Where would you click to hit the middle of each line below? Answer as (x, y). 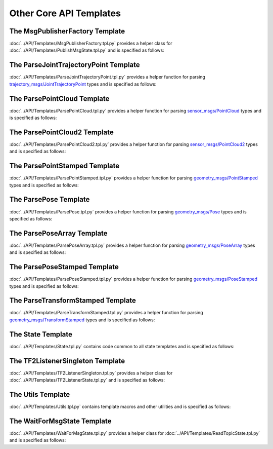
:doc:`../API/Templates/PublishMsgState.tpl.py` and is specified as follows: (87, 50)
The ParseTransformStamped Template (73, 301)
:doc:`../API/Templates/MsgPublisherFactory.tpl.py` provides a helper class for (91, 44)
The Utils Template (40, 395)
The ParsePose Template (50, 199)
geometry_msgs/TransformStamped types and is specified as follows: (82, 320)
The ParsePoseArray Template (59, 233)
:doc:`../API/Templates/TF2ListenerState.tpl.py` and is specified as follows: (87, 380)
